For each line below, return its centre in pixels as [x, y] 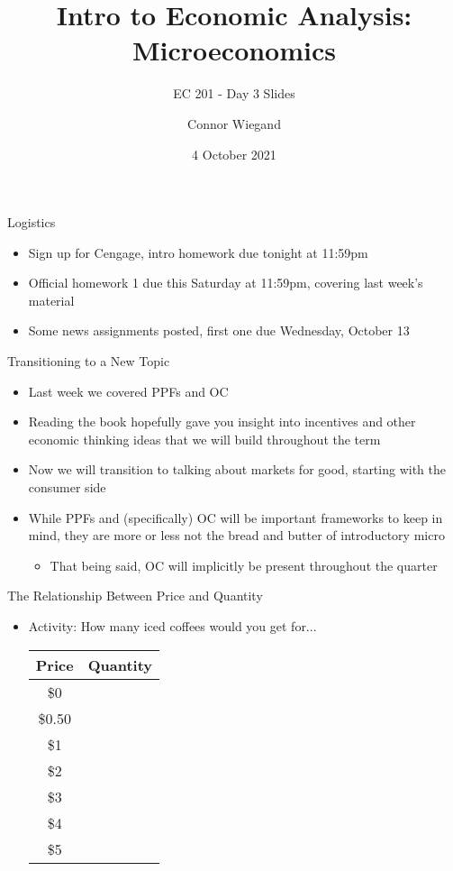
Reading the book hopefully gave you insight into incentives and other [222, 422]
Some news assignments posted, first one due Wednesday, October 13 [219, 330]
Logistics [32, 222]
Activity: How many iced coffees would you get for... [172, 626]
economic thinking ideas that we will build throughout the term [204, 439]
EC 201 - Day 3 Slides [234, 93]
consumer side [67, 487]
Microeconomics [234, 50]
